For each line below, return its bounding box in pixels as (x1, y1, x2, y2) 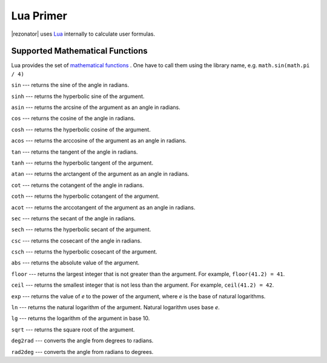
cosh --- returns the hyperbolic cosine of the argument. (11, 126, 151, 133)
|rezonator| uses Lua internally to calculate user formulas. (11, 30, 156, 38)
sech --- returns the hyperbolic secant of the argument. (11, 226, 151, 233)
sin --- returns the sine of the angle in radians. (11, 82, 130, 89)
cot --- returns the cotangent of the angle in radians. (11, 181, 145, 189)
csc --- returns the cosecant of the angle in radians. (11, 237, 142, 244)
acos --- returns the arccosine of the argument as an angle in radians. (11, 137, 187, 145)
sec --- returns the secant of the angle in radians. (11, 215, 136, 222)
